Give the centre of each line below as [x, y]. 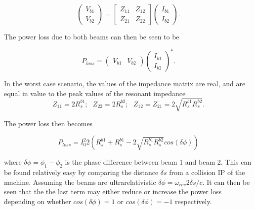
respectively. [193, 201]
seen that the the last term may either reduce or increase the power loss [113, 192]
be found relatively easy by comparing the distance [81, 172]
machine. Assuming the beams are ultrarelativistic [80, 182]
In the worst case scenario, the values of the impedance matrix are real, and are [125, 84]
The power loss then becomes [48, 123]
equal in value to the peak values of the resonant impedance [95, 93]
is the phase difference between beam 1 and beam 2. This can [158, 162]
